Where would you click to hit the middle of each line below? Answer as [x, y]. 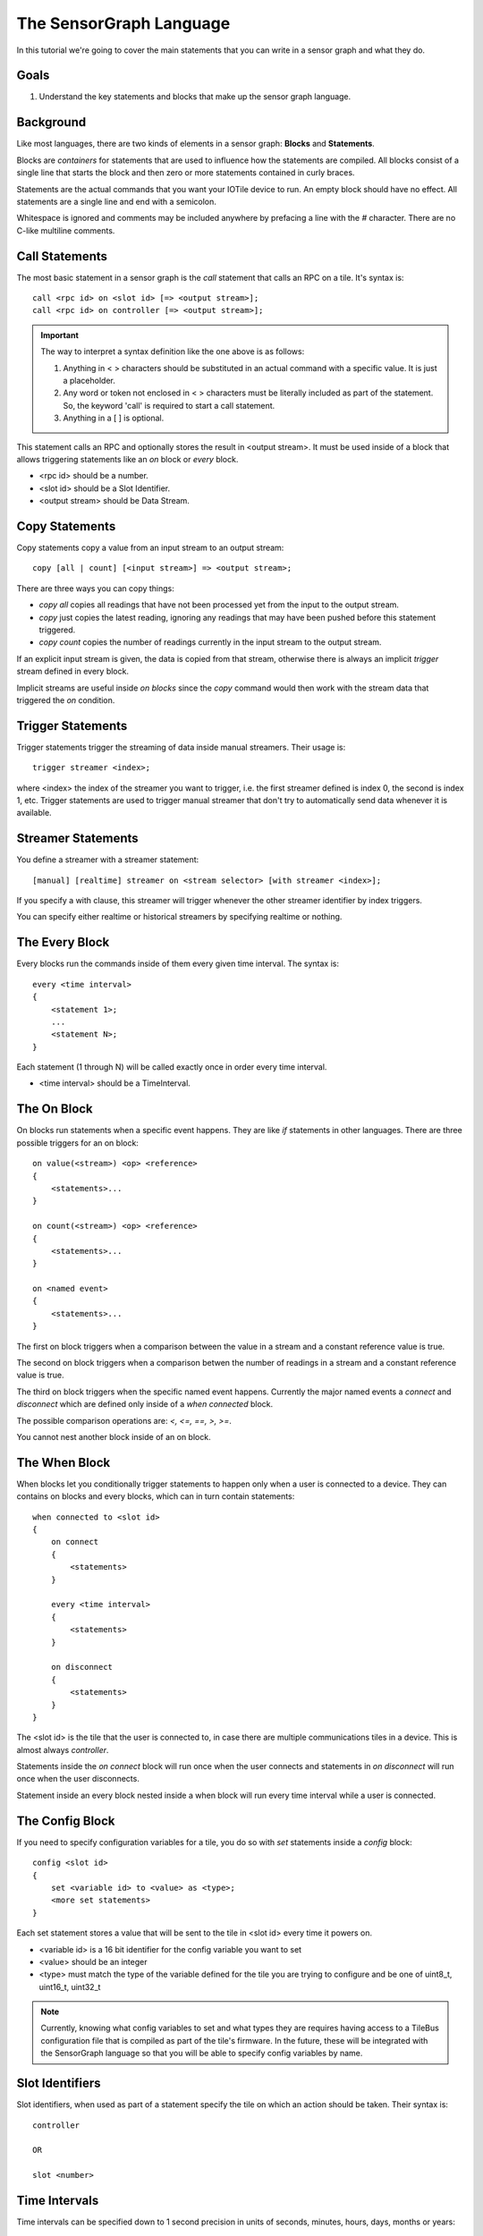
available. [34, 813]
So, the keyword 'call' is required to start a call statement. [169, 405]
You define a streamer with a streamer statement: [108, 860]
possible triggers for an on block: [77, 1143]
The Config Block [66, 1821]
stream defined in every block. [73, 672]
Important [60, 335]
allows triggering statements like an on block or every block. [127, 459]
